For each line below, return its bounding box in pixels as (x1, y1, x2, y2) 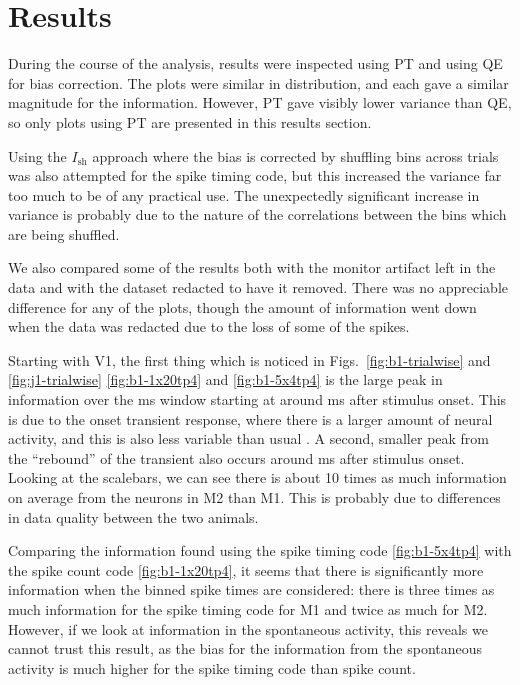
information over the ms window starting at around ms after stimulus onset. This (8, 389, 507, 410)
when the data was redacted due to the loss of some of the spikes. (8, 316, 410, 337)
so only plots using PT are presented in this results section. (8, 111, 372, 132)
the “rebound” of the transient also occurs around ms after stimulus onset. (8, 447, 465, 468)
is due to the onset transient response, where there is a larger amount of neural (8, 408, 493, 429)
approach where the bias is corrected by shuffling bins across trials (92, 145, 499, 166)
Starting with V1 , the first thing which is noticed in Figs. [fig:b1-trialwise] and (8, 349, 491, 370)
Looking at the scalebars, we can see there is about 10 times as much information (8, 467, 507, 488)
